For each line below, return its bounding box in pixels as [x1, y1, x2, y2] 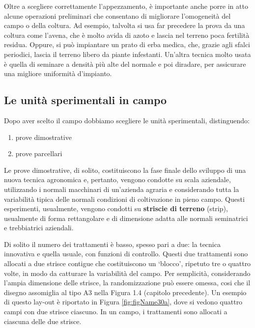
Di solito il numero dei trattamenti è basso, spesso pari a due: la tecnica [4, 239, 221, 249]
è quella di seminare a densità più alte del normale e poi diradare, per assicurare [4, 58, 246, 69]
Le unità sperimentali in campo [4, 92, 167, 108]
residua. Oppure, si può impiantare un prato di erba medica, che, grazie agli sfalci [4, 39, 250, 50]
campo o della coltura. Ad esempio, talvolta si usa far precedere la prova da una [4, 20, 245, 30]
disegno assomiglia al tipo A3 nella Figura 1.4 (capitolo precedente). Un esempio [4, 287, 247, 297]
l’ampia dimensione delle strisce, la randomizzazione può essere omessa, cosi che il [4, 277, 251, 288]
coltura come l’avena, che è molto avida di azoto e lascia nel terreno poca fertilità [4, 29, 250, 40]
